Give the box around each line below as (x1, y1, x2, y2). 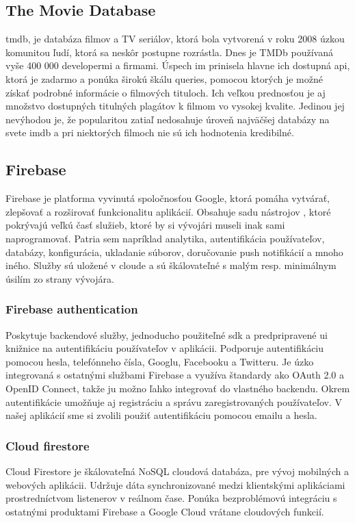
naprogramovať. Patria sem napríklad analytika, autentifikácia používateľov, (5, 231, 325, 245)
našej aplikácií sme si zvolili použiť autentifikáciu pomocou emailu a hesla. (5, 408, 317, 422)
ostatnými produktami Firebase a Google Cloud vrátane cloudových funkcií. (5, 504, 324, 518)
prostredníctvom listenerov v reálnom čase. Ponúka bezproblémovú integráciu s (5, 491, 337, 505)
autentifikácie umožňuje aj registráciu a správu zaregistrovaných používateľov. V (5, 394, 342, 409)
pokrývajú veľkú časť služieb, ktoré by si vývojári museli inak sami (5, 218, 285, 232)
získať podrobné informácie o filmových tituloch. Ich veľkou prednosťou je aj (5, 85, 326, 99)
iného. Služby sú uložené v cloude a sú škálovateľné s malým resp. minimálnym (5, 258, 337, 272)
